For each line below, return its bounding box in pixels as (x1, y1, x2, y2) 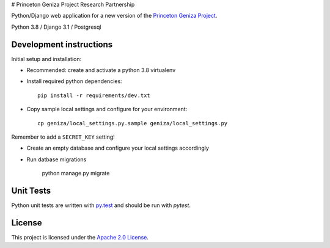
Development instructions (11, 39, 113, 49)
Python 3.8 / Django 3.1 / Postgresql (11, 23, 101, 31)
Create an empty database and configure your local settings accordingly (26, 144, 209, 152)
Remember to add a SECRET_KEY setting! (11, 133, 116, 140)
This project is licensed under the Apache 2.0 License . (11, 234, 149, 241)
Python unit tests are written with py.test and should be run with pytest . (11, 202, 191, 209)
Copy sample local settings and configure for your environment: (26, 106, 188, 113)
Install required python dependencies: (26, 78, 122, 85)
